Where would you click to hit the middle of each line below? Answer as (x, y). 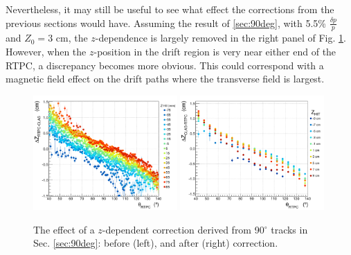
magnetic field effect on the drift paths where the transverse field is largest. (165, 79)
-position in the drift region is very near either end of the (215, 52)
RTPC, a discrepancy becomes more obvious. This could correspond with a (165, 65)
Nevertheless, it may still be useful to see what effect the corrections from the (170, 9)
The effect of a (64, 229)
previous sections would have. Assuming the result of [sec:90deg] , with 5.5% (166, 23)
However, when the (46, 52)
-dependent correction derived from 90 (183, 229)
